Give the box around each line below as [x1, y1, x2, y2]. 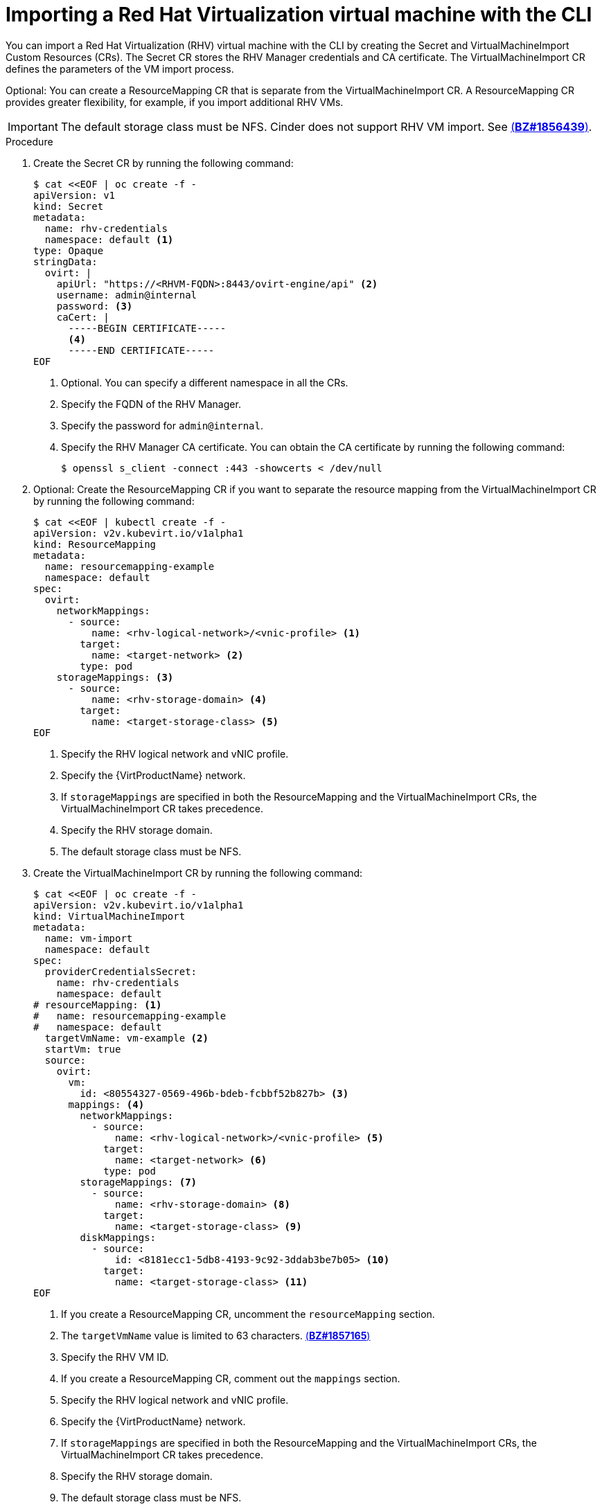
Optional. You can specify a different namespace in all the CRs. [61, 376, 348, 389]
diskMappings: [80, 1231, 157, 1243]
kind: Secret [33, 200, 104, 212]
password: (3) [56, 300, 133, 312]
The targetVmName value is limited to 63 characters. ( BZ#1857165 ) [61, 1329, 371, 1341]
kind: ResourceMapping [33, 538, 157, 550]
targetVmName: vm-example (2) [44, 1032, 209, 1044]
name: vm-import [44, 932, 133, 944]
